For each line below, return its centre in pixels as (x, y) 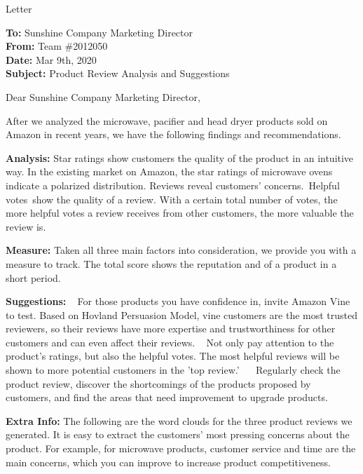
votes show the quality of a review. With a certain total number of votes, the (172, 199)
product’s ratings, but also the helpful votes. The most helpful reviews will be (173, 356)
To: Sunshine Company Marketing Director (100, 32)
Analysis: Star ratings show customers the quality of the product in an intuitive (180, 157)
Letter (19, 8)
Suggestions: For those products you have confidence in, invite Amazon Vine (178, 301)
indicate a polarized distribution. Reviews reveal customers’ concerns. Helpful (173, 185)
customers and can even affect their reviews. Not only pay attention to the (170, 342)
